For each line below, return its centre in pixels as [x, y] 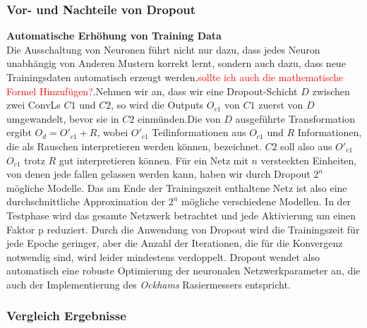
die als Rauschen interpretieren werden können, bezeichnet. [134, 146]
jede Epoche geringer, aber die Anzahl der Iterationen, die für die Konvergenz [175, 243]
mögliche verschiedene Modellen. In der [266, 201]
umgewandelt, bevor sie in [63, 118]
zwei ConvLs [34, 105]
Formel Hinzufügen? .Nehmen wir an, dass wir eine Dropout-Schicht [152, 91]
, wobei [113, 132]
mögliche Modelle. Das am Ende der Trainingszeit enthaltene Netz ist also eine [177, 187]
